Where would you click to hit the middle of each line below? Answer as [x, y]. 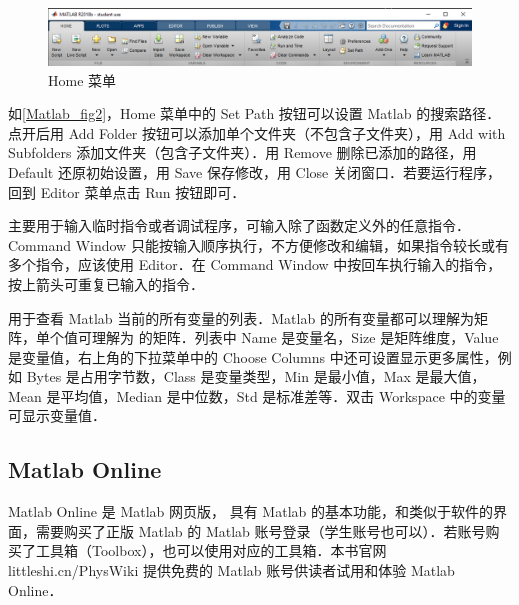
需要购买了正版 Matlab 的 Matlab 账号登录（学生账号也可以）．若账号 [260, 530]
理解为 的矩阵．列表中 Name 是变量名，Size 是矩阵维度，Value [295, 337]
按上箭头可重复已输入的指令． [106, 283]
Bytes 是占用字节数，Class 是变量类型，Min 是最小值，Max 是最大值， [256, 376]
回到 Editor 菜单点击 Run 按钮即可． [127, 191]
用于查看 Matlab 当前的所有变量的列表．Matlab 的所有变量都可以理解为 [241, 317]
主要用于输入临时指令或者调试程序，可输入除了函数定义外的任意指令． [239, 225]
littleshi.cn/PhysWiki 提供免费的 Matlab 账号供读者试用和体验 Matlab [231, 570]
